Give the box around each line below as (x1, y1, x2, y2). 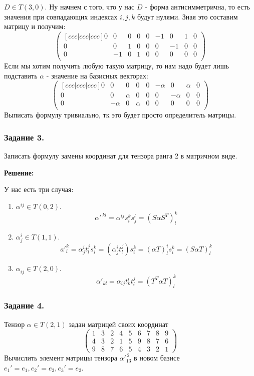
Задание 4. (4, 299, 45, 311)
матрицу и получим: (4, 21, 66, 31)
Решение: (4, 167, 34, 177)
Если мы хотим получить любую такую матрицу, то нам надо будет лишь (4, 60, 229, 70)
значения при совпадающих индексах (4, 11, 118, 21)
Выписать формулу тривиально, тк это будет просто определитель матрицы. (4, 109, 236, 120)
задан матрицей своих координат (69, 318, 168, 329)
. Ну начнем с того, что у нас (45, 1, 135, 11)
